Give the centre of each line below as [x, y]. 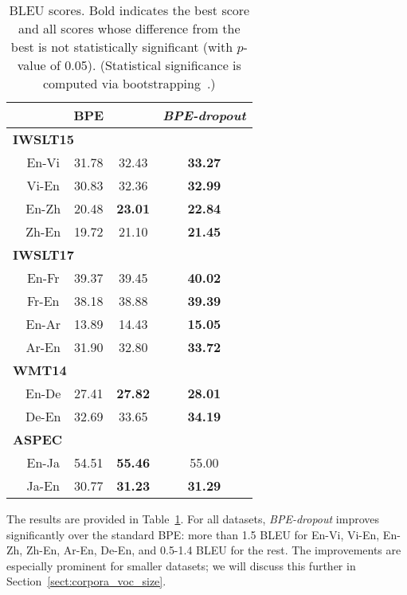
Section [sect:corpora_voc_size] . [86, 581]
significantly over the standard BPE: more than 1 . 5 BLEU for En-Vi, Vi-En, [193, 534]
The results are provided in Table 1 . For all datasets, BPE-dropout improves [193, 519]
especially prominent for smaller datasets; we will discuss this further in [181, 565]
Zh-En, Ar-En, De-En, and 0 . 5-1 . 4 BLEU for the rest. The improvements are [213, 550]
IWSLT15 [43, 139]
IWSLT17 [43, 254]
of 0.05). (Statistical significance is [146, 65]
